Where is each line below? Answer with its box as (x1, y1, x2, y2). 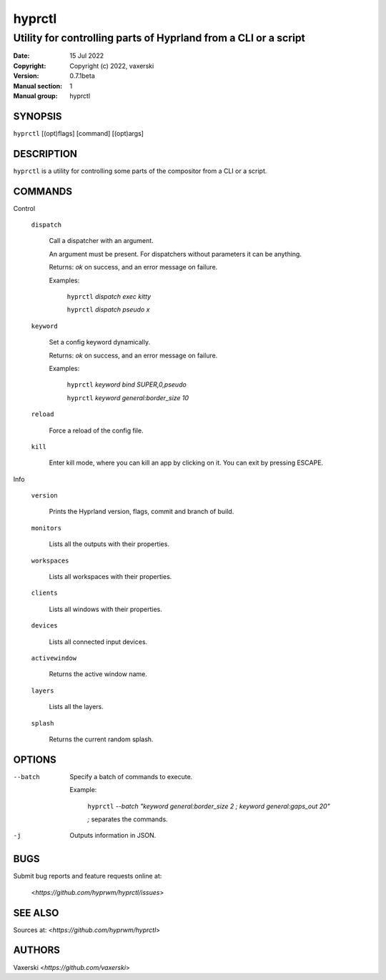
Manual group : (13, 91, 58, 100)
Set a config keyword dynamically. (49, 338, 150, 347)
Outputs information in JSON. (69, 831, 157, 840)
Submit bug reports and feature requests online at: (13, 872, 162, 881)
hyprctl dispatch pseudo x (66, 305, 150, 314)
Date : (13, 51, 30, 60)
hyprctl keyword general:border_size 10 (66, 393, 189, 402)
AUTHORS (13, 944, 61, 956)
